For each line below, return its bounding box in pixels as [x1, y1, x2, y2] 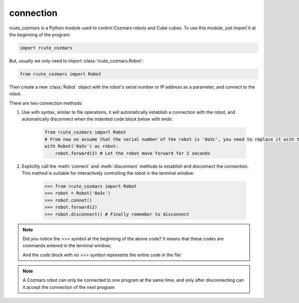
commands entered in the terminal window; [22, 243, 112, 249]
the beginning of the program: [9, 31, 71, 37]
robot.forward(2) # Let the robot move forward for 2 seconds [55, 150, 210, 156]
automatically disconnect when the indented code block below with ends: [21, 116, 173, 122]
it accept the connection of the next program [22, 284, 115, 290]
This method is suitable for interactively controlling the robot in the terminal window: [21, 170, 194, 176]
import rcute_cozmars [19, 45, 73, 51]
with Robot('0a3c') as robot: [44, 143, 119, 149]
